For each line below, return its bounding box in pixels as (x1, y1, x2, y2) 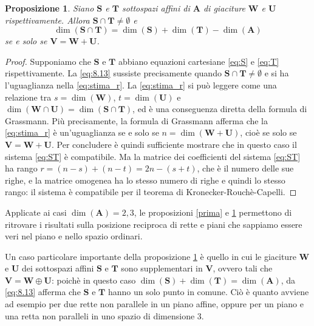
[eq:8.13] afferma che (5, 285, 81, 298)
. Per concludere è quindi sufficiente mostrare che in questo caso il (52, 138, 297, 150)
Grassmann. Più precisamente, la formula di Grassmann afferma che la (5, 114, 268, 127)
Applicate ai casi (5, 205, 67, 218)
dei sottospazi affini (21, 262, 94, 274)
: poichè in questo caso (52, 273, 136, 286)
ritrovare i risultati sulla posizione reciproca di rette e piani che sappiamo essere (5, 218, 302, 230)
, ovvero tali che (213, 262, 273, 274)
